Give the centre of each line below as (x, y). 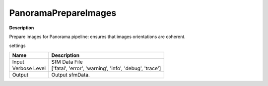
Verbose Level (29, 68)
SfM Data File (67, 62)
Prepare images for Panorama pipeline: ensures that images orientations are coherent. (97, 37)
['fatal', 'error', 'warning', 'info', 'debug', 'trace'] (106, 68)
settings (17, 46)
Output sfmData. (71, 75)
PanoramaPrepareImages (63, 13)
